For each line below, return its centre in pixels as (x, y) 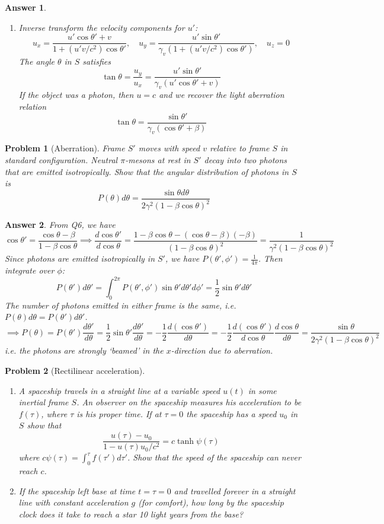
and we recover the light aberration (222, 95)
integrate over (30, 270)
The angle (36, 61)
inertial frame (44, 402)
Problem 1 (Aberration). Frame (65, 148)
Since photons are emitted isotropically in (80, 258)
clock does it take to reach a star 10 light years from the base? (131, 514)
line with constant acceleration (73, 502)
